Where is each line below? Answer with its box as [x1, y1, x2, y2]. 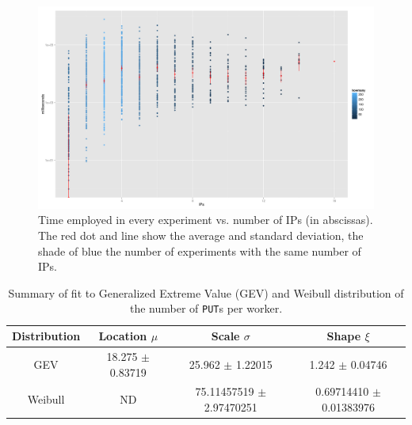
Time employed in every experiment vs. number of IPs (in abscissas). [38, 211, 373, 228]
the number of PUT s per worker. [129, 300, 283, 317]
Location [98, 328, 147, 344]
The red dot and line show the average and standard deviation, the [38, 227, 364, 244]
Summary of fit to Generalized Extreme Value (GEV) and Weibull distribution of [8, 284, 404, 301]
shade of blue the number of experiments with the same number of [38, 242, 361, 259]
